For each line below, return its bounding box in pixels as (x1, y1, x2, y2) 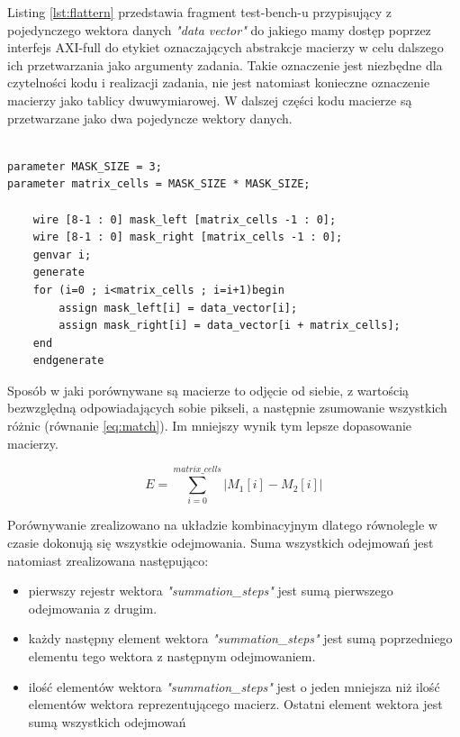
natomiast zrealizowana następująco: (7, 550, 209, 569)
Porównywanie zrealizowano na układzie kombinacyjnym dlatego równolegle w (7, 515, 437, 534)
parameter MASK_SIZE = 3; (7, 159, 162, 173)
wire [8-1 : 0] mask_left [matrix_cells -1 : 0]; (32, 213, 337, 226)
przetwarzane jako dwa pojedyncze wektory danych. (7, 108, 293, 127)
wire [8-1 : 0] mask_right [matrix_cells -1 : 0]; (32, 231, 343, 244)
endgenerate (32, 354, 104, 368)
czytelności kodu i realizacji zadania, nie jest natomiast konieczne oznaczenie (7, 73, 430, 92)
